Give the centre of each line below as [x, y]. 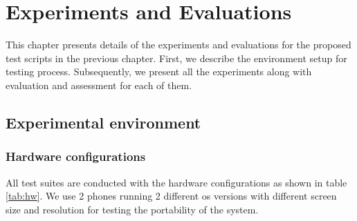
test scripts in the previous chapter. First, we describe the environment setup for [176, 58]
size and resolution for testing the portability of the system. [132, 209]
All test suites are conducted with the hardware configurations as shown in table [176, 182]
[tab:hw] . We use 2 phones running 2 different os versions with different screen [171, 196]
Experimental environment [103, 122]
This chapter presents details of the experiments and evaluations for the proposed [178, 45]
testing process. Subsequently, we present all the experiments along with [159, 71]
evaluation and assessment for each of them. [99, 85]
